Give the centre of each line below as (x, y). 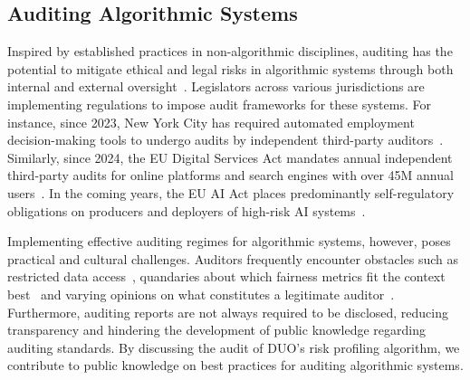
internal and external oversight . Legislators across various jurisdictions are (216, 86)
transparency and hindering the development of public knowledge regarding (216, 330)
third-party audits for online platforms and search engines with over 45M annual (230, 175)
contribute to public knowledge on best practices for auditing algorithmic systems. (235, 365)
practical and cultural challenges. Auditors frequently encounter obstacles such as (233, 258)
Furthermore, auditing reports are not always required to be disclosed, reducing (228, 312)
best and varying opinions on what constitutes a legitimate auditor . (201, 294)
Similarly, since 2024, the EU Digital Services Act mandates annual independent (230, 157)
